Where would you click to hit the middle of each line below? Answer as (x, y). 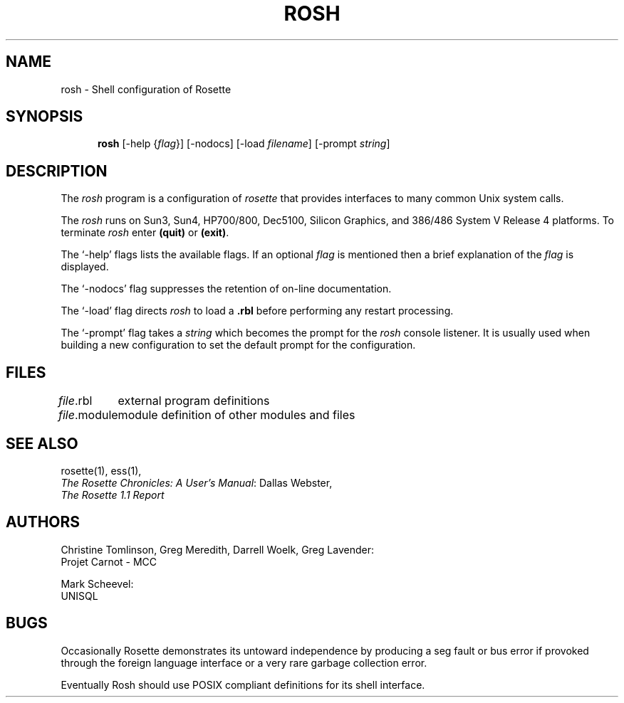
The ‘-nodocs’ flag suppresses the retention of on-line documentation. (226, 289)
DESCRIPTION (57, 171)
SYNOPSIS (45, 117)
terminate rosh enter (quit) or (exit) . (145, 233)
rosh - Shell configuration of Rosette (146, 89)
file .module (88, 415)
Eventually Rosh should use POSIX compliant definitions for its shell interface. (243, 684)
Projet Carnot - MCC (109, 561)
